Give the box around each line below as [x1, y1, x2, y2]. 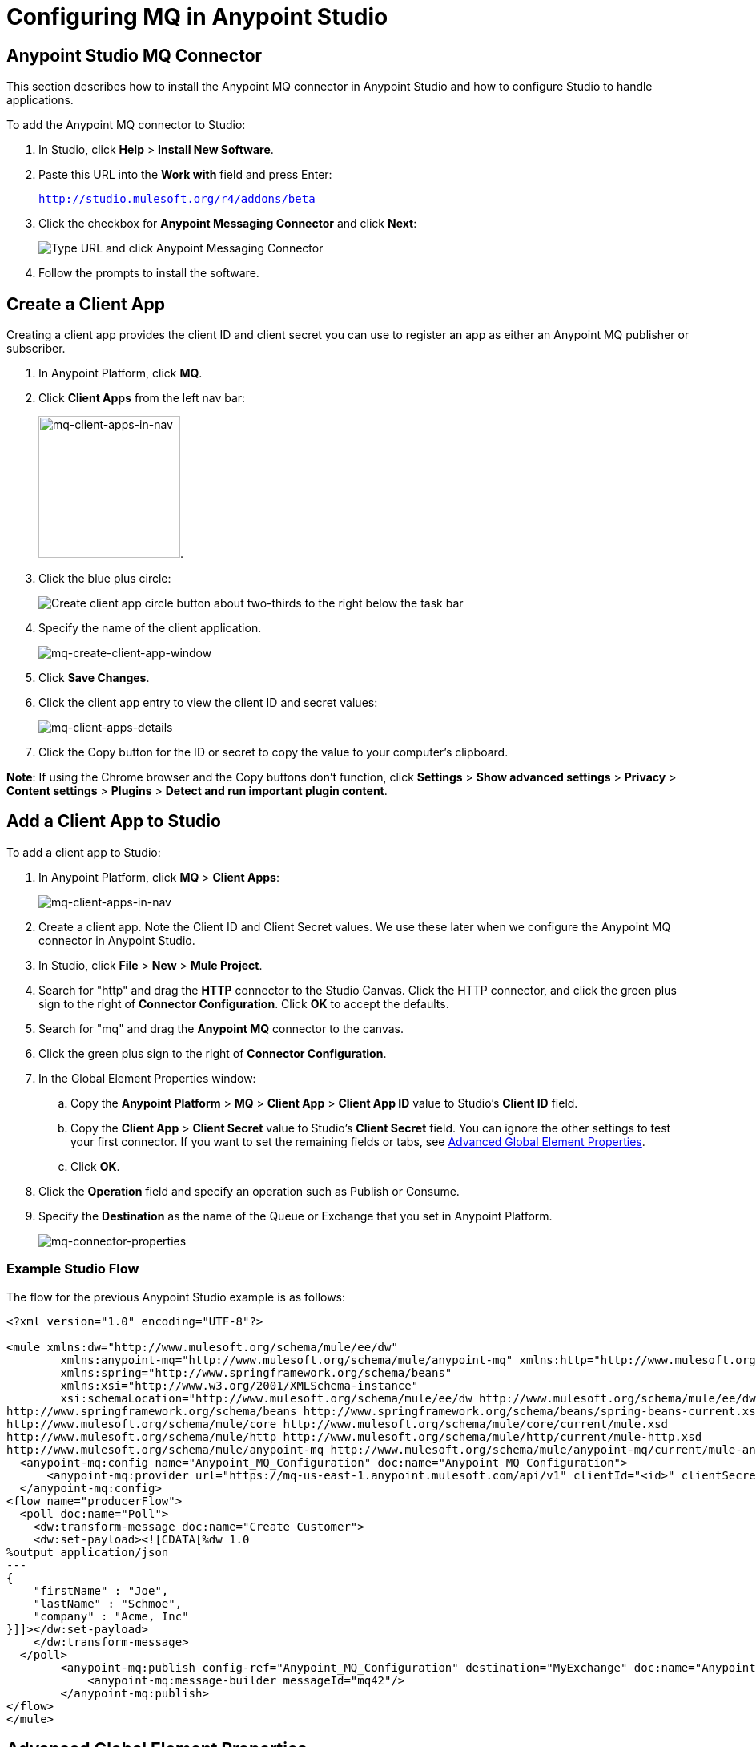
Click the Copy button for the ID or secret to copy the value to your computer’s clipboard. [38, 745, 509, 760]
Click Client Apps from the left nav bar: [38, 391, 246, 405]
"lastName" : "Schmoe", [33, 1596, 183, 1610]
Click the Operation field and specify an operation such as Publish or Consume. [38, 1184, 460, 1198]
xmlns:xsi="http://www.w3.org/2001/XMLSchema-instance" [60, 1378, 419, 1392]
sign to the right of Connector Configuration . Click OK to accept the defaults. [38, 996, 449, 1011]
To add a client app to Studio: [6, 845, 161, 859]
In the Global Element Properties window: [38, 1071, 256, 1085]
